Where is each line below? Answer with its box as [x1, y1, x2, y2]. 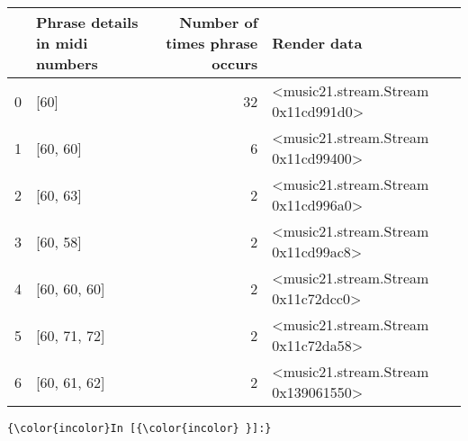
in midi [36, 32, 88, 53]
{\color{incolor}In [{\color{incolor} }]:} [7, 422, 272, 435]
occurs [211, 53, 258, 74]
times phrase [166, 32, 258, 53]
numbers [36, 53, 98, 74]
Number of [179, 12, 258, 32]
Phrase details [36, 12, 139, 32]
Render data [272, 32, 363, 53]
